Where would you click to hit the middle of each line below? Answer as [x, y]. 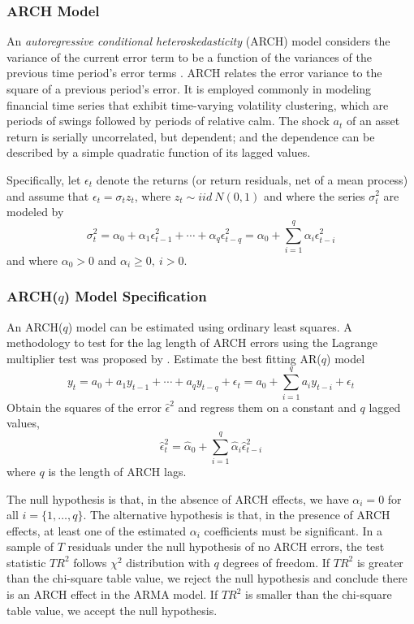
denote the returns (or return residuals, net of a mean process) [252, 179]
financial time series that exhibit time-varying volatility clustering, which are [198, 104]
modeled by [35, 212]
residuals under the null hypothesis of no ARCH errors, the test [226, 546]
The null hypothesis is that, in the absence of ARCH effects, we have [178, 498]
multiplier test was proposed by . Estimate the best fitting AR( [164, 358]
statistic [26, 562]
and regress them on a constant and [267, 407]
